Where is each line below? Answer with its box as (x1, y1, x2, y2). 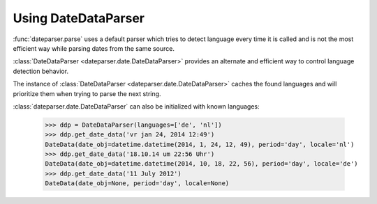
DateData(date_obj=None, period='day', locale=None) (45, 180, 230, 187)
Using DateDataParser (13, 10, 145, 26)
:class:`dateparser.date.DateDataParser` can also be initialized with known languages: (13, 102, 260, 111)
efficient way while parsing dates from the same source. (13, 44, 175, 52)
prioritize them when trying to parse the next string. (13, 89, 161, 97)
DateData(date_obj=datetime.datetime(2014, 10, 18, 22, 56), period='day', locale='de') (45, 160, 359, 168)
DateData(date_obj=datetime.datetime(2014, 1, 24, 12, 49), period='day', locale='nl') (45, 140, 355, 148)
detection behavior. (13, 67, 69, 75)
